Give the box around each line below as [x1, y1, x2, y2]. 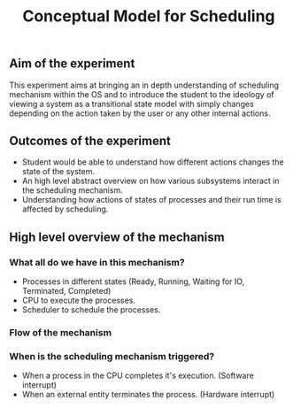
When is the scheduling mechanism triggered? [9, 350, 215, 362]
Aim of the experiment [9, 56, 135, 72]
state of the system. [21, 166, 96, 177]
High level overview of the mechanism [9, 229, 225, 244]
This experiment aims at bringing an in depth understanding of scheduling [9, 80, 279, 90]
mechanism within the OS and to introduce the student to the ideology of [9, 89, 274, 99]
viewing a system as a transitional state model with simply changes [9, 98, 254, 109]
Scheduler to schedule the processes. [21, 304, 161, 315]
